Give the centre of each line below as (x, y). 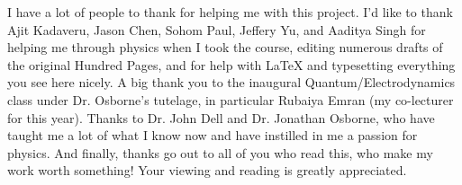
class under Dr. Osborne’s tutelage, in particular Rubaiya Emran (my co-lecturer (231, 99)
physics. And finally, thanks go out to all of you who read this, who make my (220, 152)
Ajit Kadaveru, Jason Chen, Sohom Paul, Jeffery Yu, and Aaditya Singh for (217, 29)
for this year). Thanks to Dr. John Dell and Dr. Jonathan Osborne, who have (221, 117)
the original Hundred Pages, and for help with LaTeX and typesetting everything (231, 64)
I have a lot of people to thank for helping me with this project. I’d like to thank (230, 12)
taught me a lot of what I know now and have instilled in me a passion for (213, 135)
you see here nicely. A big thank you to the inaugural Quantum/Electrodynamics (231, 82)
